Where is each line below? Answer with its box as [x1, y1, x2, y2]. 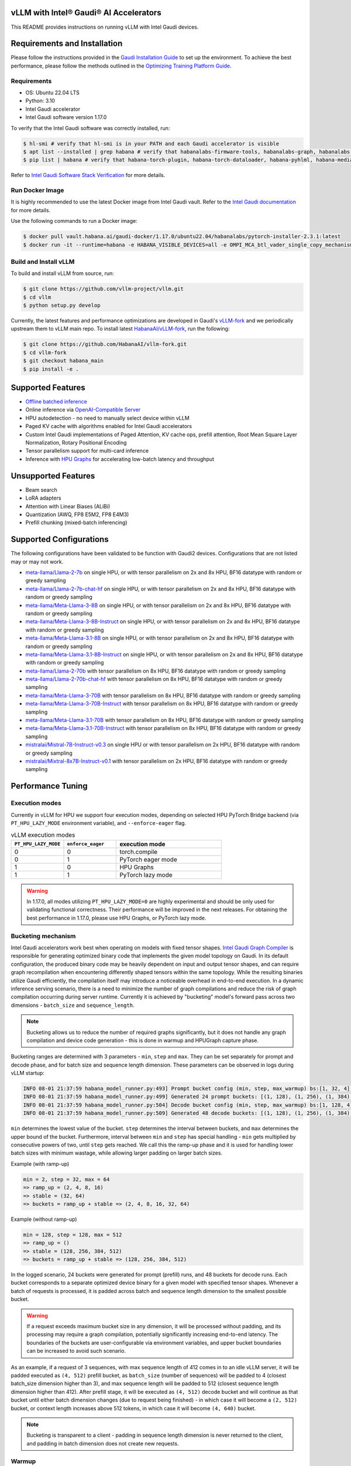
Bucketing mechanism [11, 932, 76, 940]
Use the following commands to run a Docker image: [11, 218, 137, 225]
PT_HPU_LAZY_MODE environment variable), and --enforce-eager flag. [11, 819, 187, 826]
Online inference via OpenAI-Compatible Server [25, 406, 141, 413]
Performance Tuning [11, 781, 88, 791]
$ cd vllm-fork [23, 349, 67, 356]
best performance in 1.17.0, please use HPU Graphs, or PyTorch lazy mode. [26, 914, 207, 921]
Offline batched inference [25, 398, 87, 405]
